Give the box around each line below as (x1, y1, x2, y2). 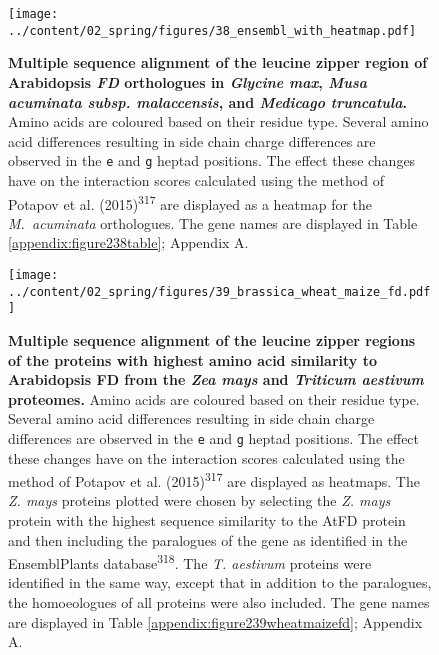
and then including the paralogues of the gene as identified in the (8, 529, 408, 550)
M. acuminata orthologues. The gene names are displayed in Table (8, 212, 418, 233)
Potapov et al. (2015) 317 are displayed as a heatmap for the (8, 190, 373, 214)
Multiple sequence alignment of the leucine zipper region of (8, 52, 428, 73)
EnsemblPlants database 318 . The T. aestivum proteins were (8, 550, 372, 573)
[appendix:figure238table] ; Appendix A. (8, 232, 249, 253)
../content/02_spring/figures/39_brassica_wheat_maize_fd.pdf (8, 284, 431, 299)
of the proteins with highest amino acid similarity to (8, 349, 377, 370)
